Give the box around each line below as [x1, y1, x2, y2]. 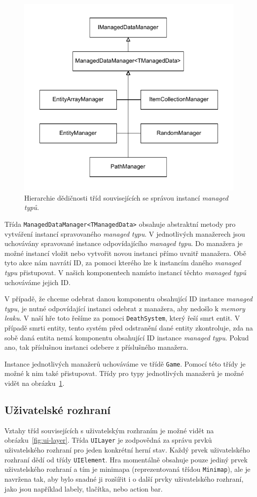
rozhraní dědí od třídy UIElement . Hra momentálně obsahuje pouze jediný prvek [4, 454, 248, 464]
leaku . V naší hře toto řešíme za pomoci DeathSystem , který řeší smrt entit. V [4, 313, 240, 323]
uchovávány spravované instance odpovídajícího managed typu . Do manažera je [4, 238, 243, 248]
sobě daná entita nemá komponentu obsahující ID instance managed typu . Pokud [4, 332, 249, 342]
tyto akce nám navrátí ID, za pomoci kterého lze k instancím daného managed [4, 257, 241, 268]
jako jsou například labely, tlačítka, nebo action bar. [4, 483, 163, 494]
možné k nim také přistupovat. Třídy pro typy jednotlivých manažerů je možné [4, 368, 244, 378]
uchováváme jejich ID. [4, 277, 71, 287]
